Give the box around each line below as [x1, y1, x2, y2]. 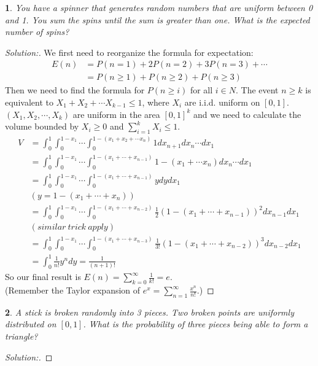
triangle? [5, 330, 38, 343]
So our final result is [5, 270, 81, 283]
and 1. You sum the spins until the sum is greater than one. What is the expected [5, 13, 310, 26]
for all [190, 84, 213, 96]
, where [142, 96, 169, 109]
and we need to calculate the [193, 107, 301, 120]
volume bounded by [5, 120, 79, 133]
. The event [235, 84, 279, 96]
